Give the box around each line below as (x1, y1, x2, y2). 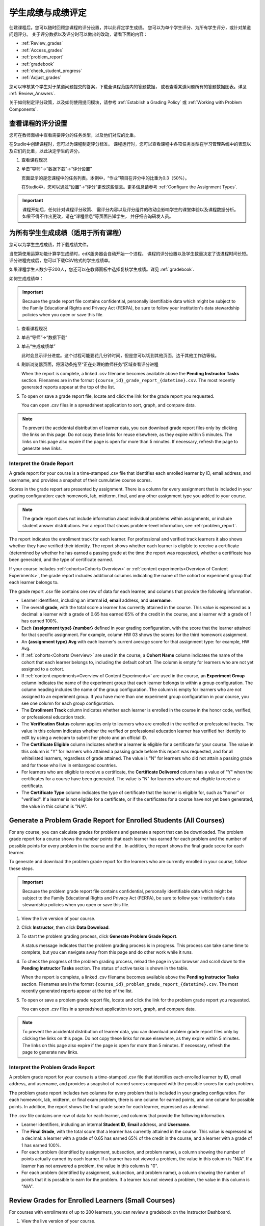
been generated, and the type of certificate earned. (9, 557, 113, 562)
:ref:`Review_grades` (21, 40, 63, 46)
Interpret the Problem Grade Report (9, 1064, 95, 1071)
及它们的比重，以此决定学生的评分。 (9, 148, 82, 154)
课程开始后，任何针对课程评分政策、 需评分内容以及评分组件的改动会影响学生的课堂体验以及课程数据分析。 (22, 206, 238, 212)
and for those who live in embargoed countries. (21, 762, 117, 768)
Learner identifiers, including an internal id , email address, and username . (21, 597, 172, 603)
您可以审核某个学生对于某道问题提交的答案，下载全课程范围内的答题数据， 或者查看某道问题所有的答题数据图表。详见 (9, 83, 247, 89)
